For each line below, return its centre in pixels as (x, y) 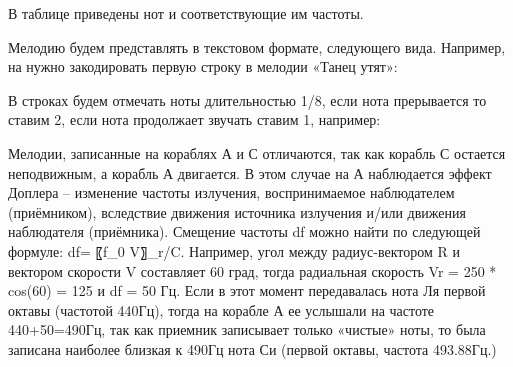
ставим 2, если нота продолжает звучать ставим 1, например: (194, 119)
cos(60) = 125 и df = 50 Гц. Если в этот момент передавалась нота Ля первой (247, 290)
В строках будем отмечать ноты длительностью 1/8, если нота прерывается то (247, 99)
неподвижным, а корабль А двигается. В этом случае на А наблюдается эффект (250, 172)
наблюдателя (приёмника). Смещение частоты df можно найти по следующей (244, 231)
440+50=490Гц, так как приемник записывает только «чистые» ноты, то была (247, 329)
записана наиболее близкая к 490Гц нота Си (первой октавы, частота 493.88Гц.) (252, 348)
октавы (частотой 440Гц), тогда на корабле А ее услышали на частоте (221, 309)
